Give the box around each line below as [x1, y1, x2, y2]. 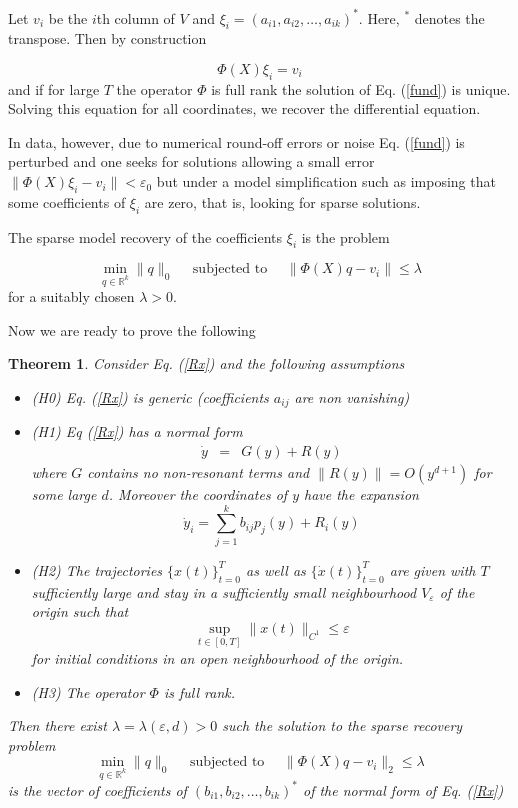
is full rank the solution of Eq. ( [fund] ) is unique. [211, 78, 511, 99]
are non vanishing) [294, 387, 410, 408]
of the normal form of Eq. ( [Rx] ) [303, 779, 504, 800]
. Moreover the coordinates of [108, 484, 288, 505]
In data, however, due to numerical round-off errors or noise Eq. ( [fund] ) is [8, 131, 465, 152]
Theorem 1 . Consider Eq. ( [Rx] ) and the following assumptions [8, 353, 405, 374]
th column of [96, 7, 175, 28]
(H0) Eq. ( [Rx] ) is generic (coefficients [31, 387, 269, 408]
